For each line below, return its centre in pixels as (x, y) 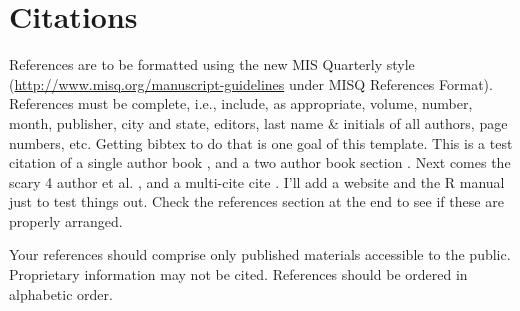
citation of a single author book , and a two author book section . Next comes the (260, 162)
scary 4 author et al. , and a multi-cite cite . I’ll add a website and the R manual (257, 181)
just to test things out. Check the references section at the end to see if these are (256, 201)
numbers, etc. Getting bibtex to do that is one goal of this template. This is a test (261, 142)
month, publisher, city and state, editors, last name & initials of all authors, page (258, 122)
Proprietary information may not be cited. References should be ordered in (238, 274)
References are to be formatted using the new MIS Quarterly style (212, 64)
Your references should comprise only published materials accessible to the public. (260, 254)
